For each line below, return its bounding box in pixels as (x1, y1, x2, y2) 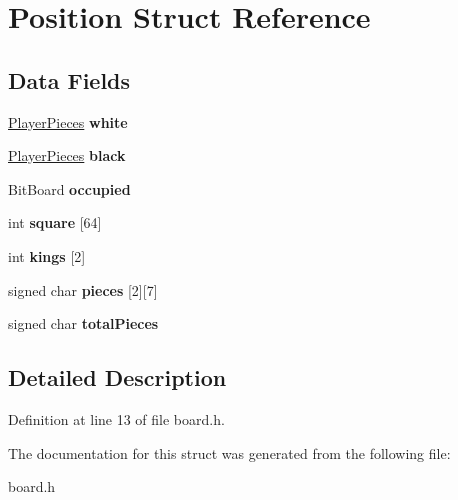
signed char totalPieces (8, 313, 159, 334)
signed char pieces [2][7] (8, 279, 158, 300)
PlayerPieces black (8, 145, 126, 166)
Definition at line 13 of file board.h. (8, 408, 225, 429)
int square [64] (8, 212, 102, 233)
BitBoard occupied (8, 178, 131, 199)
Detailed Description (8, 362, 227, 393)
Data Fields (8, 64, 131, 95)
